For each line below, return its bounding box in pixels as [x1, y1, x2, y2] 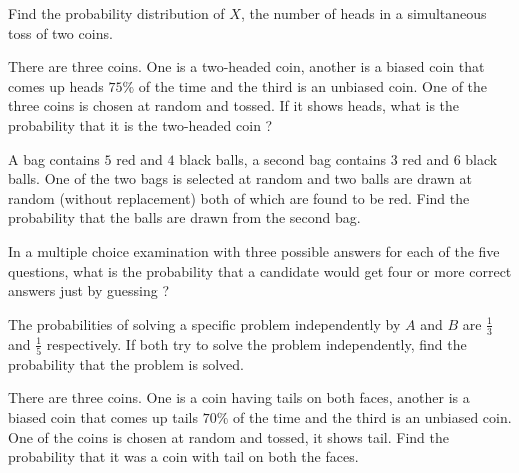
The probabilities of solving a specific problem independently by [8, 313, 401, 334]
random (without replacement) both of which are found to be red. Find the [8, 187, 470, 208]
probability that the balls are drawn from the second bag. [8, 207, 361, 228]
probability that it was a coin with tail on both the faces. [8, 446, 359, 467]
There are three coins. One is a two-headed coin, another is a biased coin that [8, 56, 485, 77]
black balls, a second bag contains [179, 148, 386, 169]
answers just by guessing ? [8, 280, 170, 301]
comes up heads [8, 75, 104, 96]
